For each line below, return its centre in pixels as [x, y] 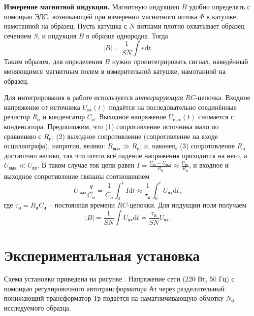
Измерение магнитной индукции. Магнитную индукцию [92, 6]
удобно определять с [220, 6]
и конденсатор [64, 117]
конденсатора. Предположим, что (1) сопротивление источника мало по [111, 126]
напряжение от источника [42, 107]
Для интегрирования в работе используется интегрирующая [94, 97]
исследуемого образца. [38, 307]
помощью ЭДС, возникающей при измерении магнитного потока [101, 16]
